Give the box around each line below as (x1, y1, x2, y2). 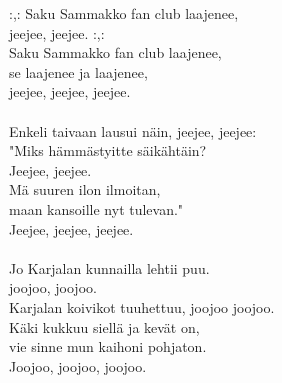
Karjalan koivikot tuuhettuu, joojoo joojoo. (9, 296, 275, 317)
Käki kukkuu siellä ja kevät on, (9, 316, 200, 337)
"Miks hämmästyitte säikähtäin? (9, 140, 207, 161)
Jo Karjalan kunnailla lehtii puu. (9, 257, 210, 278)
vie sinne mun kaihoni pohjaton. (9, 336, 207, 357)
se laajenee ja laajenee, (9, 61, 148, 82)
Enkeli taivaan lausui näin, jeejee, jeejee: (9, 120, 257, 141)
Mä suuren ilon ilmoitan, (9, 179, 161, 200)
